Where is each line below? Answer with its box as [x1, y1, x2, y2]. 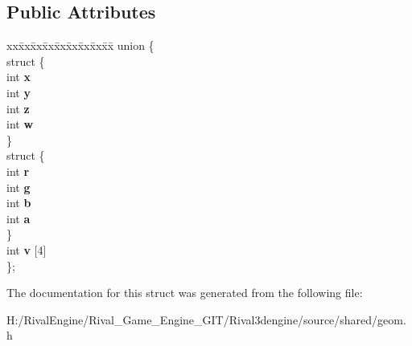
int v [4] [6, 241, 47, 258]
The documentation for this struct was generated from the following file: [6, 284, 363, 301]
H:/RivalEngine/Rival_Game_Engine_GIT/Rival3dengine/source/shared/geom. [6, 311, 406, 328]
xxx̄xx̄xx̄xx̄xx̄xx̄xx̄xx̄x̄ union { [6, 37, 154, 54]
